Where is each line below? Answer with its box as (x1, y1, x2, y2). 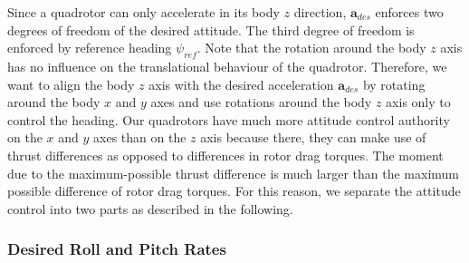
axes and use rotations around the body (150, 93, 372, 112)
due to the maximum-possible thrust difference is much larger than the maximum (7, 163, 459, 182)
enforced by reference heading (7, 38, 172, 57)
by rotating (362, 74, 426, 93)
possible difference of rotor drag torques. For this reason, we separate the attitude (7, 181, 461, 200)
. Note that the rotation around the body (196, 38, 426, 57)
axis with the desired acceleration (148, 74, 334, 93)
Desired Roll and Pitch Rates (7, 238, 226, 260)
